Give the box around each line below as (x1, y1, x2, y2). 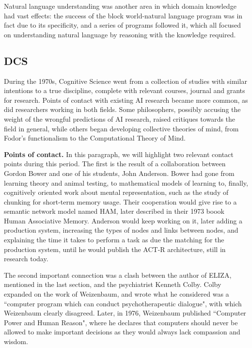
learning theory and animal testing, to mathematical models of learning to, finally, (4, 177, 248, 188)
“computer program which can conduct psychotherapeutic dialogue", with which (4, 298, 242, 308)
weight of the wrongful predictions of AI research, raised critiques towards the (4, 113, 236, 124)
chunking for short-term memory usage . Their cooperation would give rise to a (4, 196, 237, 206)
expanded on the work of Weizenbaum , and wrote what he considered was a (4, 289, 229, 299)
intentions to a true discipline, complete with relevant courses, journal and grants (4, 85, 245, 95)
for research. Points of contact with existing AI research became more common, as (4, 95, 248, 105)
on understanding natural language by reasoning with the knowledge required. (4, 29, 236, 39)
